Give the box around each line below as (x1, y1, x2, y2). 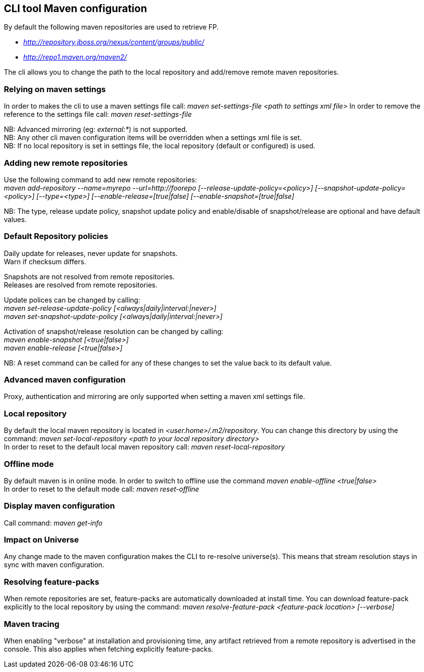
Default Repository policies (4, 231, 108, 241)
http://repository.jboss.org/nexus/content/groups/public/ (23, 38, 205, 47)
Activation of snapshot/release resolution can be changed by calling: (4, 327, 224, 336)
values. (4, 215, 27, 224)
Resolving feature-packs (4, 576, 99, 587)
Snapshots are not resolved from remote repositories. (4, 272, 175, 281)
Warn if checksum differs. (4, 257, 86, 266)
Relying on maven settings (4, 84, 106, 94)
